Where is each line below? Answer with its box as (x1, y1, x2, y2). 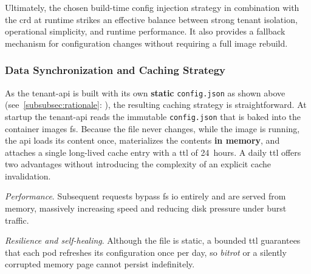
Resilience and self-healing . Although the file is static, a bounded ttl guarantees (5, 234, 301, 247)
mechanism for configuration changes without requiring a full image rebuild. (5, 36, 288, 49)
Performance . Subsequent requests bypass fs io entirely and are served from (5, 190, 286, 202)
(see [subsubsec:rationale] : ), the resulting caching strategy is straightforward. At (5, 98, 307, 111)
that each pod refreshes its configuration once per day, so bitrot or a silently (5, 246, 287, 258)
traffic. (5, 213, 29, 226)
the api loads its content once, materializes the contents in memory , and (5, 134, 280, 147)
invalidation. (5, 169, 51, 182)
